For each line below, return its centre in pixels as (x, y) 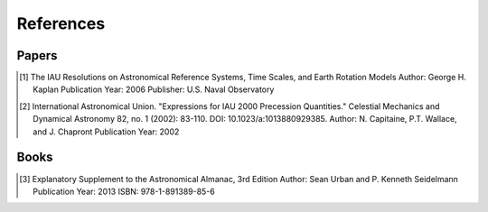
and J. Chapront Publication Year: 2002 (106, 132)
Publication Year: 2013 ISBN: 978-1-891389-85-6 (124, 191)
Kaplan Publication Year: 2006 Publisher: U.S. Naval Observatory (154, 89)
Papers (37, 55)
